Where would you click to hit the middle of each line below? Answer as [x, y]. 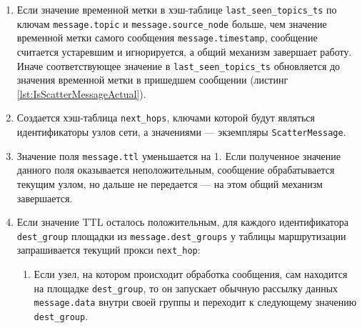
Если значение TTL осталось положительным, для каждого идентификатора [182, 222]
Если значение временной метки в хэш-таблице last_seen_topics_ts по [177, 9]
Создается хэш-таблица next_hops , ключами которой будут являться [166, 118]
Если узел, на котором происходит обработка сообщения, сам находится [191, 274]
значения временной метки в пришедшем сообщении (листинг [152, 80]
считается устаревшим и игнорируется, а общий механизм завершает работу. [184, 51]
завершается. [45, 198]
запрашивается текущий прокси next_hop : [109, 250]
